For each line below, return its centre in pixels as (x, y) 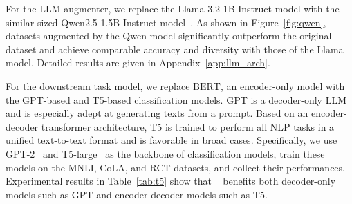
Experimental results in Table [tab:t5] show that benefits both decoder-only (171, 181)
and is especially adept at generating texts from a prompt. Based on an (157, 113)
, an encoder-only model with (282, 85)
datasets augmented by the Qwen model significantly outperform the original (169, 36)
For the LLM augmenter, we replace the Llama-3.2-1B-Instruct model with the (173, 8)
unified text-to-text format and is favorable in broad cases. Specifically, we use (172, 140)
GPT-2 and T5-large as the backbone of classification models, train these (165, 153)
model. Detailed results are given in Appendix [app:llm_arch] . (138, 63)
